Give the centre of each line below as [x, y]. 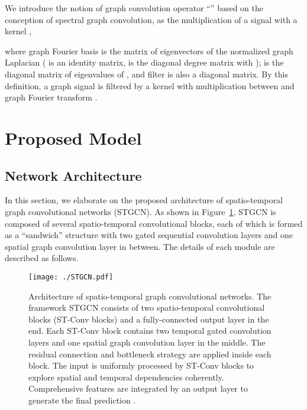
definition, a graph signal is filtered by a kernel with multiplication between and [150, 85]
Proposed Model [73, 137]
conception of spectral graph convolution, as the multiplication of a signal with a [151, 19]
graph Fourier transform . [51, 97]
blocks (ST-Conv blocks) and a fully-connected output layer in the [149, 319]
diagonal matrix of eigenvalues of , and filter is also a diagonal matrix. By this [146, 74]
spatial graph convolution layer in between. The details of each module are [140, 246]
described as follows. [42, 258]
